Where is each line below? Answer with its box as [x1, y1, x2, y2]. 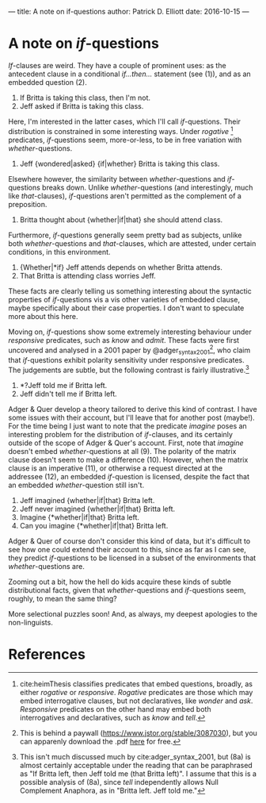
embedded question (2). [8, 77, 87, 86]
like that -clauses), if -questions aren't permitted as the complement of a [8, 190, 241, 201]
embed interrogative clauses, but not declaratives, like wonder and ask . [19, 696, 253, 705]
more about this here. [8, 311, 78, 321]
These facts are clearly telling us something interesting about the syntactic [8, 286, 252, 296]
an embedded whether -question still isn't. [8, 480, 145, 490]
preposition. [8, 199, 47, 209]
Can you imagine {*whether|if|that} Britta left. [19, 521, 169, 530]
